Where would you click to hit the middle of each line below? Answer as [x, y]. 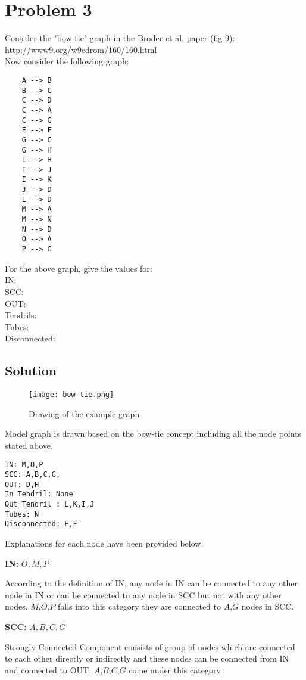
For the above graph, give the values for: [79, 268]
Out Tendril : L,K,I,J [50, 504]
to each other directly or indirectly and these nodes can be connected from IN [147, 658]
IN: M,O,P [24, 465]
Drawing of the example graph [84, 413]
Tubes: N [22, 514]
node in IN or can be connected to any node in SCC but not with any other [143, 594]
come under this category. [176, 670]
